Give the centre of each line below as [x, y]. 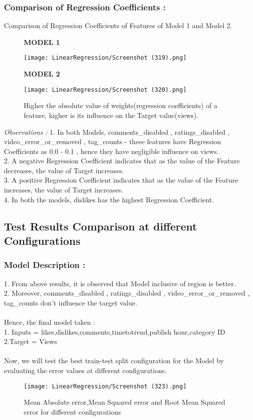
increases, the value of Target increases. [64, 190]
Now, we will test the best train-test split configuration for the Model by [114, 361]
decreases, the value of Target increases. [64, 170]
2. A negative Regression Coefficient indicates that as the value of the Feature [122, 161]
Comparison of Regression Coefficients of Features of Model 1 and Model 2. [118, 25]
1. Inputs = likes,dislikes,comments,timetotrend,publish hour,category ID [115, 331]
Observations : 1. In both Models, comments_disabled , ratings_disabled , [117, 132]
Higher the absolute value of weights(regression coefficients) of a [121, 105]
